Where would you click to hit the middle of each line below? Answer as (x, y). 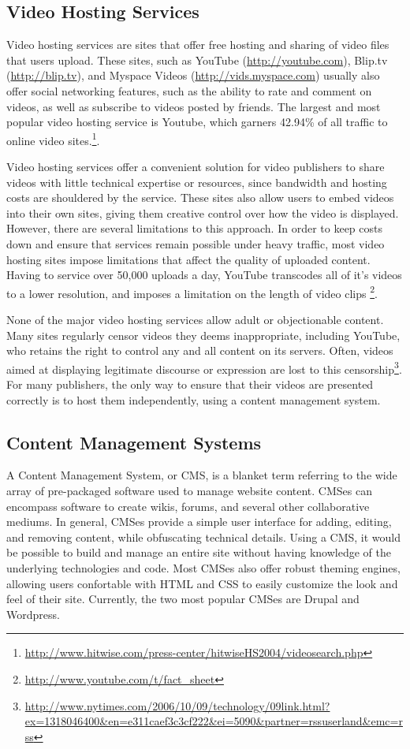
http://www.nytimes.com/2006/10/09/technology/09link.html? (177, 705)
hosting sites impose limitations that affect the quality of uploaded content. (188, 259)
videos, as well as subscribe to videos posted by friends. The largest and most (194, 106)
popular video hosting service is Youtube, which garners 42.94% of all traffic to (197, 122)
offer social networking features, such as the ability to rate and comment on (189, 90)
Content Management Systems (134, 442)
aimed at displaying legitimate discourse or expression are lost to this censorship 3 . (204, 367)
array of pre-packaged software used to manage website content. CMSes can (189, 491)
